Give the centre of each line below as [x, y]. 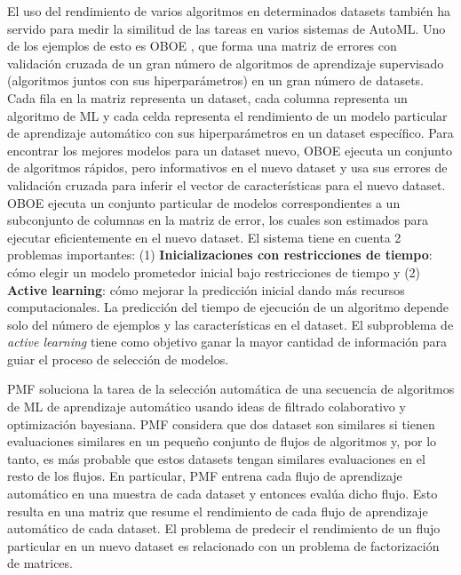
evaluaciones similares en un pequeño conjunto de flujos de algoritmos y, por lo [222, 441]
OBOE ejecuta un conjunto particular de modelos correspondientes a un [204, 202]
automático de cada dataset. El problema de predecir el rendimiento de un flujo [224, 528]
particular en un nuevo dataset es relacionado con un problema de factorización [223, 545]
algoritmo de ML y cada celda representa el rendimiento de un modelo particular [227, 115]
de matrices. [40, 563]
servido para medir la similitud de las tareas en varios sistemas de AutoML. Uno [227, 28]
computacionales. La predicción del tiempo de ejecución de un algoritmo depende [228, 307]
